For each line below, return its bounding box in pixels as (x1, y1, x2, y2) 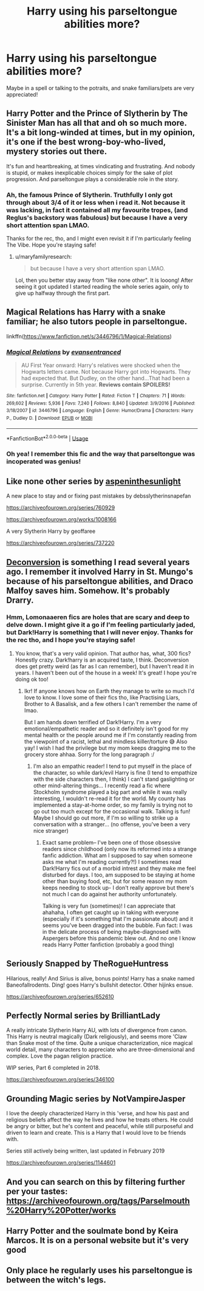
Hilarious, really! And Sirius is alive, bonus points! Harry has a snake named (6, 974, 195, 982)
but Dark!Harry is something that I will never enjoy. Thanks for (6, 628, 194, 637)
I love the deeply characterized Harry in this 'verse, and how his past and (6, 1110, 189, 1117)
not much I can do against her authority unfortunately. (42, 890, 177, 897)
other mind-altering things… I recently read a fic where (33, 782, 171, 789)
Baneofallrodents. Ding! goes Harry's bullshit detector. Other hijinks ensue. (6, 981, 193, 988)
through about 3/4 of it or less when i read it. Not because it (6, 198, 185, 207)
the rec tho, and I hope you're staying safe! (6, 636, 135, 645)
